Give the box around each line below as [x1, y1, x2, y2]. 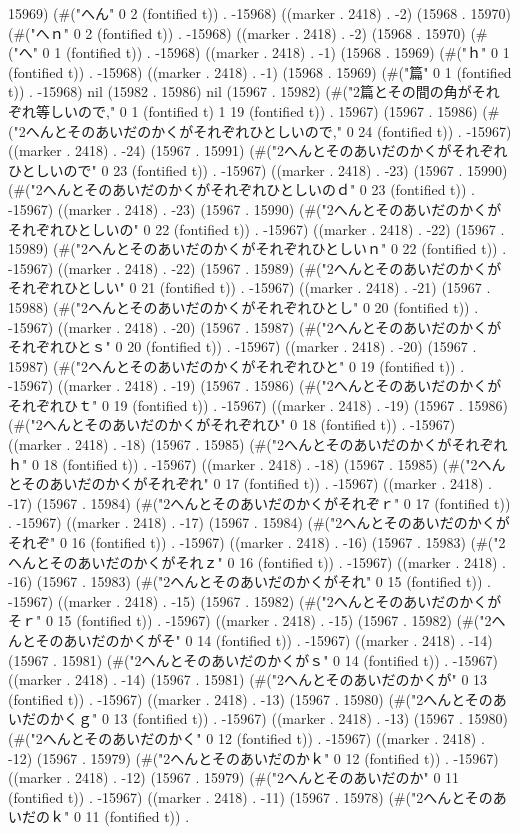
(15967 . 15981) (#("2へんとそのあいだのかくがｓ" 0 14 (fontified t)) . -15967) [8, 649, 498, 670]
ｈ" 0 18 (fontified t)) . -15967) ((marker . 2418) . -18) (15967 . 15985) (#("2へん [8, 453, 506, 474]
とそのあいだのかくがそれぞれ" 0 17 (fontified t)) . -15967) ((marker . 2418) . [8, 473, 492, 494]
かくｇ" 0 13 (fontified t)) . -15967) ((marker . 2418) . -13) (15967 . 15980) [49, 708, 508, 729]
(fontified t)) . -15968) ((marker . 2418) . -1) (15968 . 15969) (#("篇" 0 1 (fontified [8, 61, 512, 82]
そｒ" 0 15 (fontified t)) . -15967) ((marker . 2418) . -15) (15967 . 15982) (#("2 [8, 610, 492, 631]
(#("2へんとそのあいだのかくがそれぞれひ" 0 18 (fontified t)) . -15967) [8, 414, 456, 435]
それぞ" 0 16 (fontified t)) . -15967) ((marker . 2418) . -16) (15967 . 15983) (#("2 [8, 532, 506, 553]
